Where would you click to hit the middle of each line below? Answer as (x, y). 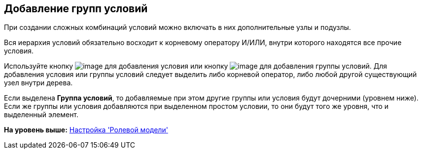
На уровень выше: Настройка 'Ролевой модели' (86, 130)
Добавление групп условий (76, 9)
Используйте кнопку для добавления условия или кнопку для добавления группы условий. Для (196, 66)
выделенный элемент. (41, 115)
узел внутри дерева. (38, 83)
